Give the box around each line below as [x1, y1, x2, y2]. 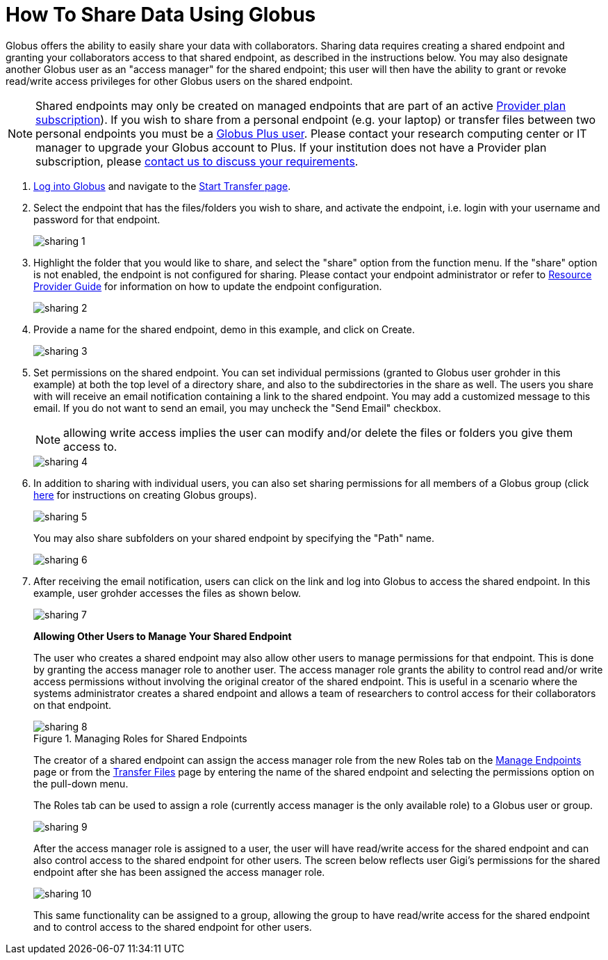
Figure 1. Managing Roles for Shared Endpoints [33, 732, 247, 744]
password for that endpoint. [33, 213, 161, 225]
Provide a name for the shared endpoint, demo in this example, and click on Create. [33, 323, 416, 335]
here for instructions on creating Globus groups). [33, 488, 257, 501]
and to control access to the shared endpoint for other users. [33, 920, 312, 933]
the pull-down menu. [33, 777, 129, 790]
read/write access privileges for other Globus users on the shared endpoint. [6, 74, 353, 87]
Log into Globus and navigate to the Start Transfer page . [33, 179, 291, 192]
